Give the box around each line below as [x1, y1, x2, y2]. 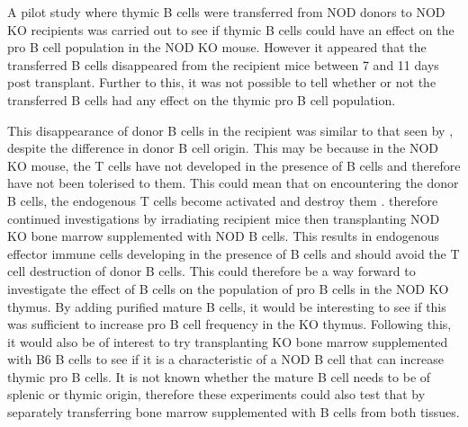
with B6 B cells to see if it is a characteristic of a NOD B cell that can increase [7, 350, 444, 369]
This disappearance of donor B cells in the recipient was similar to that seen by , [7, 120, 454, 139]
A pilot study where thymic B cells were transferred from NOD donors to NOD [7, 3, 445, 21]
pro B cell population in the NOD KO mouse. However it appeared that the [7, 38, 427, 57]
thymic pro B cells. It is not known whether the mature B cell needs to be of [7, 367, 431, 386]
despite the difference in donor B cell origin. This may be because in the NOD [7, 138, 439, 157]
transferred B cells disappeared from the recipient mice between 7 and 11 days [7, 55, 439, 74]
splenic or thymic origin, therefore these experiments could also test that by [7, 385, 426, 404]
